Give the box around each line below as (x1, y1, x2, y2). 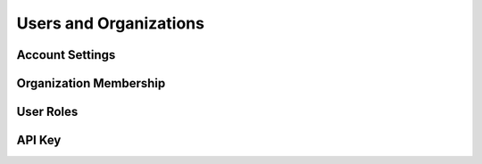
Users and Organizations (16, 13, 205, 33)
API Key (16, 133, 62, 148)
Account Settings (16, 47, 116, 62)
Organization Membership (16, 76, 166, 91)
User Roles (16, 104, 79, 119)
